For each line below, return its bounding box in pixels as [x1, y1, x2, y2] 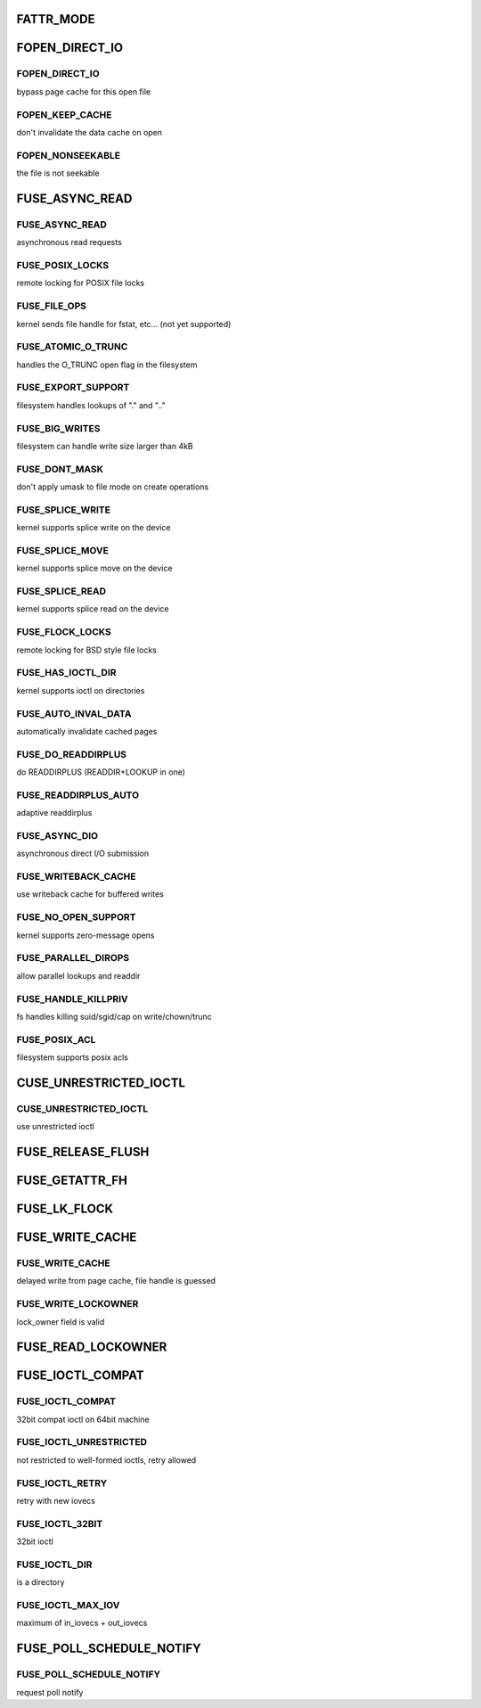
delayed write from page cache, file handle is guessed [16, 1276, 216, 1286]
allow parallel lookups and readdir [16, 970, 141, 981]
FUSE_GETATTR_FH [16, 1173, 128, 1188]
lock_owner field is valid [16, 1316, 105, 1327]
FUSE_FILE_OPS [16, 300, 87, 312]
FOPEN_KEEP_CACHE [16, 108, 112, 120]
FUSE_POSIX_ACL [16, 1033, 96, 1046]
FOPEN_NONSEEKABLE [16, 149, 120, 161]
